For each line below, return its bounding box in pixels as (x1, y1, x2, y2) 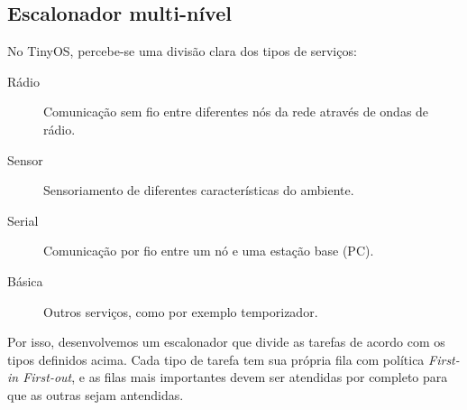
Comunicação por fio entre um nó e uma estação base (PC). (43, 241, 374, 260)
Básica (7, 271, 43, 290)
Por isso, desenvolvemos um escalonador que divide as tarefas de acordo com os (7, 332, 445, 351)
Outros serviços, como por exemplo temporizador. (43, 302, 318, 321)
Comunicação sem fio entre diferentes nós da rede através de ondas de (43, 102, 429, 121)
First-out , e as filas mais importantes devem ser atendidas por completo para (23, 368, 448, 387)
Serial (7, 210, 39, 229)
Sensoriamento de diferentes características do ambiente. (43, 181, 354, 200)
